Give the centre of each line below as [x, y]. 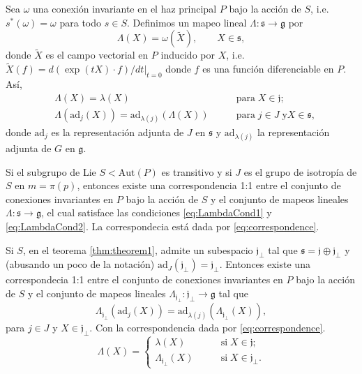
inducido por [188, 55]
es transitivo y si [197, 171]
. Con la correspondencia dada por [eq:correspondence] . [208, 328]
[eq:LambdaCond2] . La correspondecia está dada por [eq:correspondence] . [163, 226]
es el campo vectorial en [97, 55]
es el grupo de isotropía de [300, 171]
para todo [81, 22]
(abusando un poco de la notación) [80, 264]
